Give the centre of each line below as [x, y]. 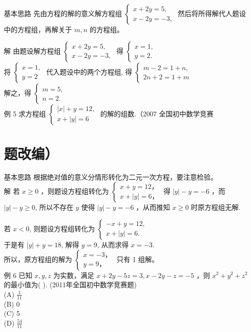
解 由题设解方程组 [32, 50]
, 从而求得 [113, 244]
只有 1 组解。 [138, 259]
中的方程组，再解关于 [38, 29]
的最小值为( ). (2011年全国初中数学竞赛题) [70, 285]
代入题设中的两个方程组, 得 [89, 71]
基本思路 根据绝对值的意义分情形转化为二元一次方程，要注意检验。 [111, 176]
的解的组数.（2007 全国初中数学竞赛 [157, 113]
